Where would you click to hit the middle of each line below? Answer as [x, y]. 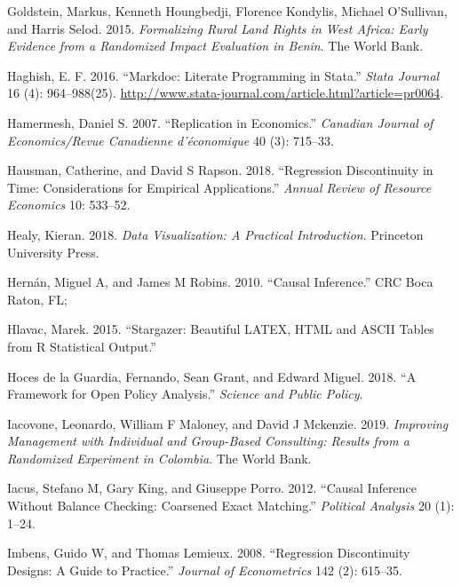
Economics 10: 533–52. [69, 205]
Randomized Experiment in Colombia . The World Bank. [159, 458]
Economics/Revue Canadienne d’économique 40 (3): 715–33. [171, 140]
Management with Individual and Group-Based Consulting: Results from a [208, 441]
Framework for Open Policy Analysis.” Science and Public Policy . [185, 394]
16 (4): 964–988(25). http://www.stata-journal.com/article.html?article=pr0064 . [226, 93]
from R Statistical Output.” [82, 346]
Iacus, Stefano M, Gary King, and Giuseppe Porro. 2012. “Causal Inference [212, 488]
